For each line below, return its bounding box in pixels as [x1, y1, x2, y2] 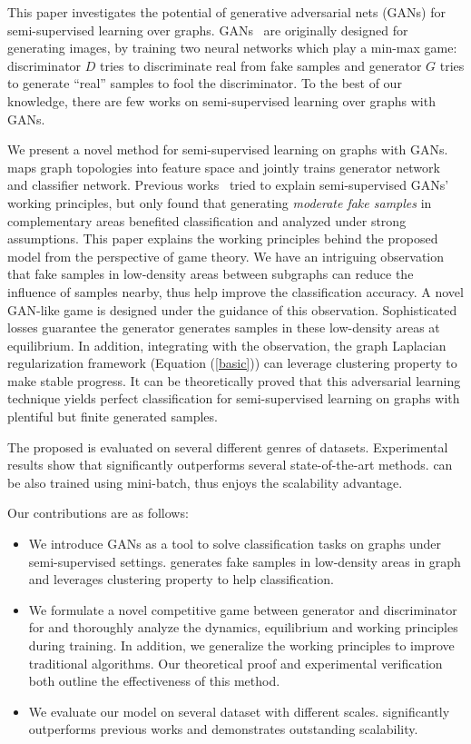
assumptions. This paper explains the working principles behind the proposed [7, 229, 438, 248]
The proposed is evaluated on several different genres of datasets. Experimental [7, 437, 448, 456]
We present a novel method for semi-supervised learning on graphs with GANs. [7, 140, 448, 159]
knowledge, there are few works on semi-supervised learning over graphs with [7, 91, 436, 110]
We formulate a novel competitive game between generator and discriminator [28, 600, 457, 619]
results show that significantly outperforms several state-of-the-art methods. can [7, 455, 453, 474]
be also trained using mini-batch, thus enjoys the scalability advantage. [7, 472, 403, 491]
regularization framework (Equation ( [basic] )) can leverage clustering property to [7, 353, 457, 372]
